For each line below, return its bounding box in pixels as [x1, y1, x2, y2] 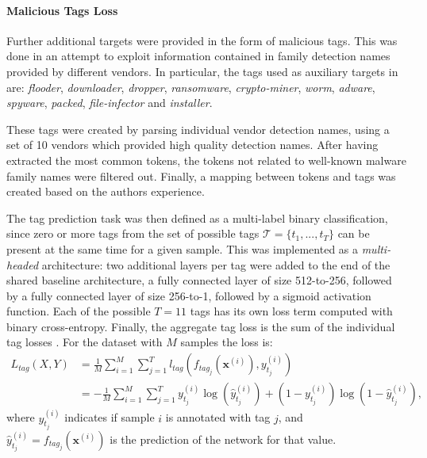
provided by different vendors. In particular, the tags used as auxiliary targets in [6, 63, 398, 79]
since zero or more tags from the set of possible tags [6, 225, 260, 242]
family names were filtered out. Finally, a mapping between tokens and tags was [6, 167, 396, 184]
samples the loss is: [180, 334, 273, 350]
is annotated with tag [165, 409, 271, 426]
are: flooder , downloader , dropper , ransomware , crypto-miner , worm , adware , [6, 78, 375, 95]
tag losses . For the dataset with [6, 334, 163, 350]
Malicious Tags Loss [6, 2, 118, 18]
